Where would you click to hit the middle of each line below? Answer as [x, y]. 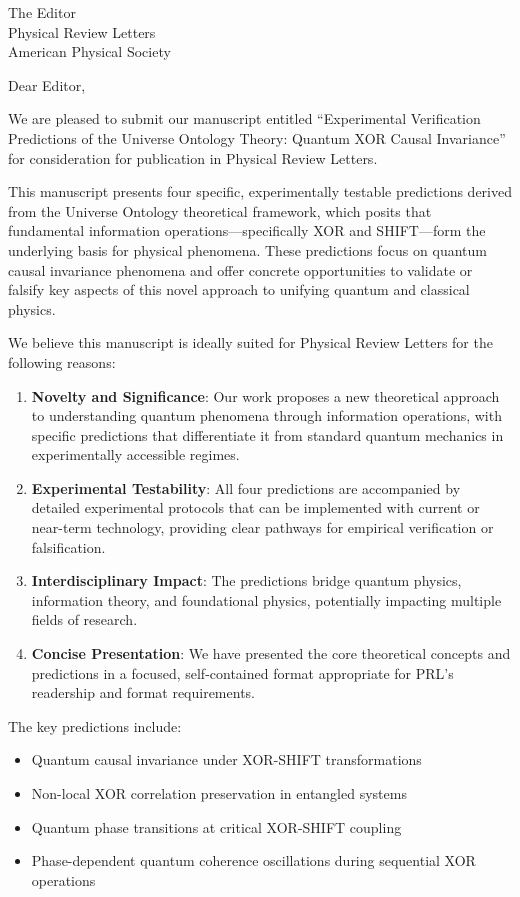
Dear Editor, [47, 84]
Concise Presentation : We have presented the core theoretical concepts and [271, 653]
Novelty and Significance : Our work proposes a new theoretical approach [265, 395]
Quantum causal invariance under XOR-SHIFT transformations [226, 759]
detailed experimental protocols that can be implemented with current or [255, 507]
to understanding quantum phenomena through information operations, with [266, 415]
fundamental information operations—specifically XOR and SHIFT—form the [247, 230]
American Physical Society [89, 51]
